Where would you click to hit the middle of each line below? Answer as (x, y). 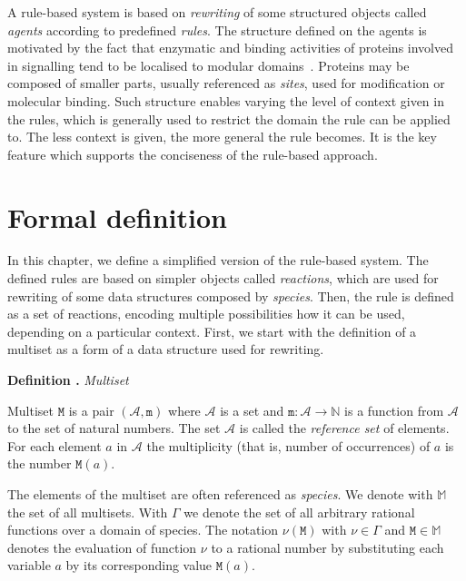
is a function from (394, 410)
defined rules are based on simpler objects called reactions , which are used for (223, 278)
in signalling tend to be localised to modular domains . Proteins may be (208, 65)
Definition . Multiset (68, 380)
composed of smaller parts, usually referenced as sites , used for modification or (226, 83)
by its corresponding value (139, 565)
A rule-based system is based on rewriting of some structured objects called (217, 12)
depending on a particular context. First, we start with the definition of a (212, 331)
